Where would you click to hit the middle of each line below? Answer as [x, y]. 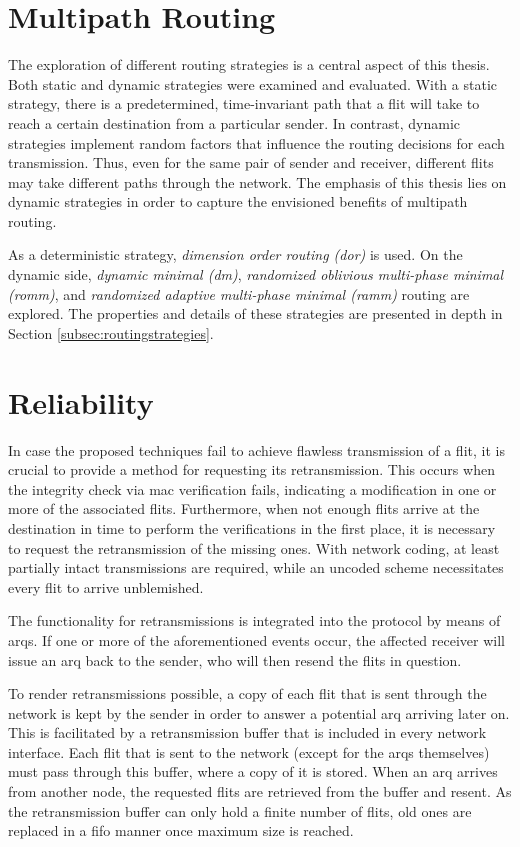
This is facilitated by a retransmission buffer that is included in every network [247, 732]
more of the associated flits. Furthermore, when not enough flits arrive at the [244, 508]
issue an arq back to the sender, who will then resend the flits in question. [235, 659]
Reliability [81, 401]
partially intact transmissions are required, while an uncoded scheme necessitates [256, 567]
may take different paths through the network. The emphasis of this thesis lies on [257, 181]
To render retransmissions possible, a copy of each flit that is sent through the [247, 693]
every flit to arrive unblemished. [106, 586]
